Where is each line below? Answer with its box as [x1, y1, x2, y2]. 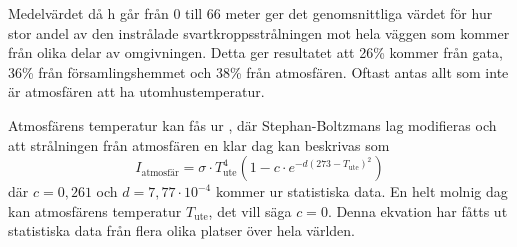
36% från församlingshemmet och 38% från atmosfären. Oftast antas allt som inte [8, 61, 509, 82]
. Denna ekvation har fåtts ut [327, 200, 508, 221]
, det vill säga [208, 200, 292, 221]
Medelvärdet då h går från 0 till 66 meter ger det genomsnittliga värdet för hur [8, 3, 493, 23]
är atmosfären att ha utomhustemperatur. [8, 81, 265, 102]
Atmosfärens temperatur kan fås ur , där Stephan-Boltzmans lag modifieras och [8, 114, 497, 135]
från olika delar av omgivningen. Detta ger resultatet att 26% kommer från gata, [8, 42, 503, 63]
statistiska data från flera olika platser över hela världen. [8, 220, 356, 241]
